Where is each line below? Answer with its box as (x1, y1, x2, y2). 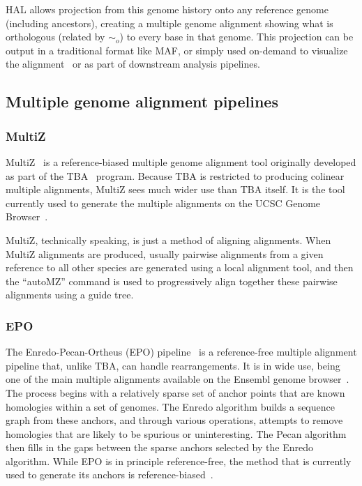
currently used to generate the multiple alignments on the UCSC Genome (6, 195, 321, 210)
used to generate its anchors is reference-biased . (6, 467, 213, 482)
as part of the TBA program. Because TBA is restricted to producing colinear (6, 168, 345, 183)
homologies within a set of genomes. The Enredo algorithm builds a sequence (6, 399, 335, 413)
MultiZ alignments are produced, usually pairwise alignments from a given (6, 246, 324, 261)
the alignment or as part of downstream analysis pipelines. (6, 56, 260, 71)
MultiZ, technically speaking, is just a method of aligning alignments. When (6, 232, 331, 247)
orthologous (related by (6, 29, 105, 44)
